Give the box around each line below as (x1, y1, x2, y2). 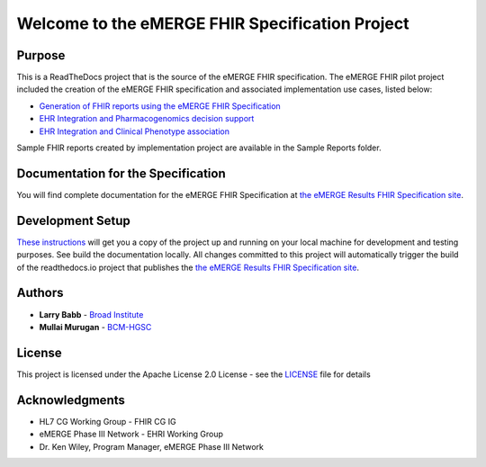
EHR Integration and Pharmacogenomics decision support (39, 113, 255, 124)
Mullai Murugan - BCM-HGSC (39, 321, 152, 332)
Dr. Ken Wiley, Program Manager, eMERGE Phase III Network (39, 441, 265, 452)
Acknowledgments (16, 392, 126, 408)
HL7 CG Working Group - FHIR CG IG (39, 416, 176, 427)
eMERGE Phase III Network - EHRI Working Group (39, 428, 224, 440)
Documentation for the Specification (16, 166, 226, 181)
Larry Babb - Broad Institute (39, 309, 144, 319)
